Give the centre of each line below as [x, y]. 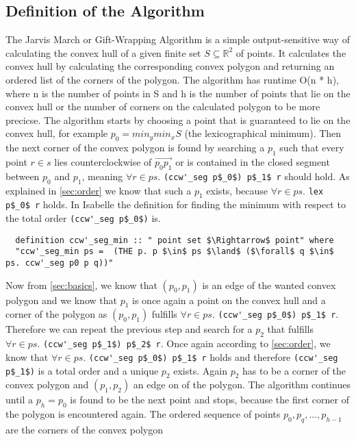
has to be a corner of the [294, 370]
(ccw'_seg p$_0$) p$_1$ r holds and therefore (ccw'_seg [213, 356]
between [23, 176]
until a [20, 400]
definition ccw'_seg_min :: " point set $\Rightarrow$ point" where [175, 240]
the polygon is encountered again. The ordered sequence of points [143, 414]
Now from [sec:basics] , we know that [81, 285]
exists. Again [200, 370]
